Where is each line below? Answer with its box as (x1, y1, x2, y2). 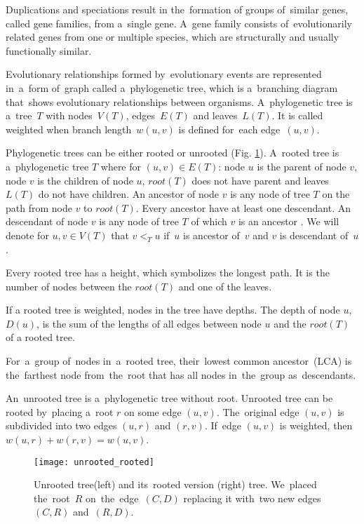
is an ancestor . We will (238, 214, 339, 229)
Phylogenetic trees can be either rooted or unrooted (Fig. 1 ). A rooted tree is (6, 145, 339, 160)
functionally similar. (6, 43, 92, 58)
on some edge (123, 404, 182, 419)
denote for (6, 227, 49, 242)
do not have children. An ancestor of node (38, 187, 220, 201)
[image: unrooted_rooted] (34, 457, 154, 467)
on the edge (86, 490, 139, 505)
